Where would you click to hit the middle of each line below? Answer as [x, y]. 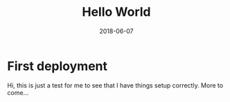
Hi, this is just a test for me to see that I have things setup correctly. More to [115, 85]
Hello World [116, 12]
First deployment [57, 66]
